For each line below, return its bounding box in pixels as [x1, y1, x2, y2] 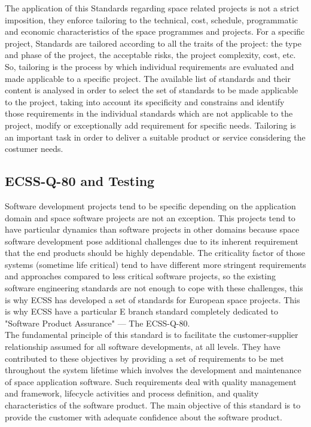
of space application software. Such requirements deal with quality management [5, 375, 297, 388]
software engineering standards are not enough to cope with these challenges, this [5, 282, 303, 294]
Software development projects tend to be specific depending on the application [5, 199, 296, 212]
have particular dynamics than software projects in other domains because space [5, 223, 300, 236]
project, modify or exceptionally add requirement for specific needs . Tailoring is [5, 118, 296, 131]
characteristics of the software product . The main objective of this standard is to [5, 399, 301, 411]
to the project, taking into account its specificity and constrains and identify [5, 95, 285, 108]
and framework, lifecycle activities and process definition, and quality [5, 387, 259, 399]
